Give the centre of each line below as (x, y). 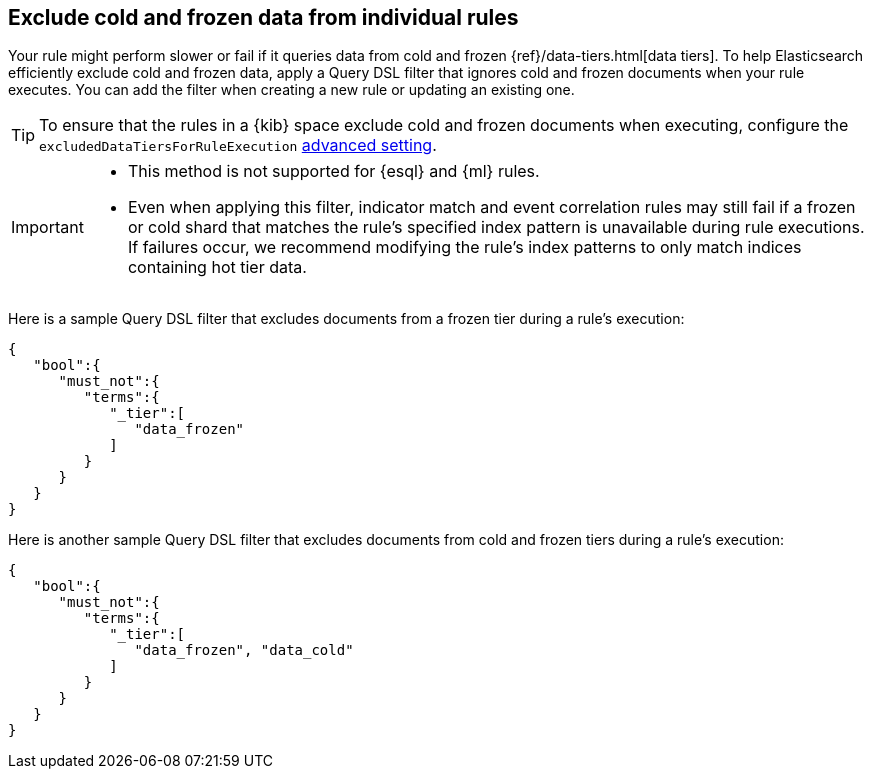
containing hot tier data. (217, 267)
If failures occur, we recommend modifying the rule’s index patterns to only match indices (464, 247)
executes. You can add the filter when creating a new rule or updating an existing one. (291, 90)
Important (47, 227)
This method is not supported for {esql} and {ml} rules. (333, 171)
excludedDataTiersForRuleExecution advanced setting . (238, 145)
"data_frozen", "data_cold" (244, 650)
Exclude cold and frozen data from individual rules (263, 17)
